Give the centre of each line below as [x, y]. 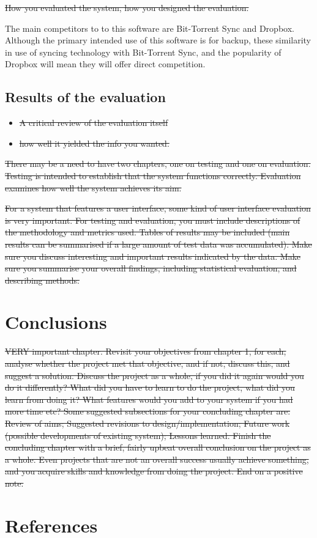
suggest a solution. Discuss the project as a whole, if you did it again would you [155, 375]
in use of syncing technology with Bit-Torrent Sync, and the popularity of [143, 52]
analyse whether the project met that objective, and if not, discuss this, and [147, 363]
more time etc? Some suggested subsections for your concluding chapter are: [148, 411]
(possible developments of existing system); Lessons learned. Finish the [138, 435]
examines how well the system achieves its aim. [93, 187]
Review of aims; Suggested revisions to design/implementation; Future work [147, 423]
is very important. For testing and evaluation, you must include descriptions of [153, 220]
